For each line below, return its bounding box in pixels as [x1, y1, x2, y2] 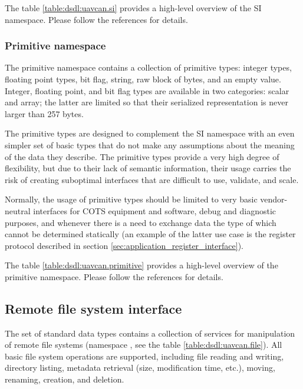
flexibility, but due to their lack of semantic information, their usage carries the [5, 162, 291, 174]
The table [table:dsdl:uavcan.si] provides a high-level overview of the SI [5, 2, 262, 14]
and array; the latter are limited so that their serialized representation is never [5, 96, 288, 108]
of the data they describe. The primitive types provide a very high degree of [5, 150, 279, 162]
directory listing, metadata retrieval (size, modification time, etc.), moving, [5, 361, 275, 374]
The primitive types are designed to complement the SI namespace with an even [5, 127, 295, 139]
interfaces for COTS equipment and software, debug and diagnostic [33, 204, 276, 217]
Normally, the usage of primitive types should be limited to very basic [5, 193, 258, 205]
